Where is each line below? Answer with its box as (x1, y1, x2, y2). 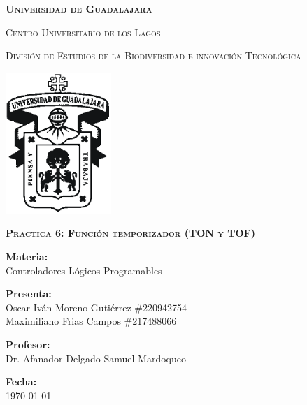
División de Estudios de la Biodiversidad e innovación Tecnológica (6, 48, 301, 63)
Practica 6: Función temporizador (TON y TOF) (6, 226, 255, 240)
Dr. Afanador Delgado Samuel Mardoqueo (6, 351, 186, 365)
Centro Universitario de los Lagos (6, 24, 161, 39)
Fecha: (6, 374, 37, 389)
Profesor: (6, 337, 50, 352)
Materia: (6, 249, 48, 264)
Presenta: (6, 286, 52, 301)
